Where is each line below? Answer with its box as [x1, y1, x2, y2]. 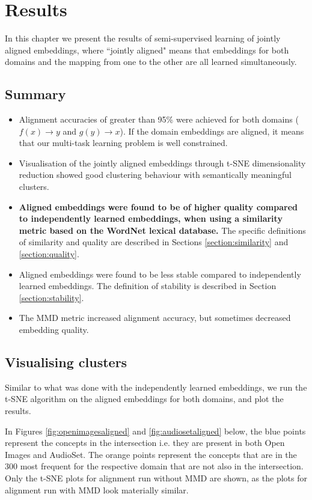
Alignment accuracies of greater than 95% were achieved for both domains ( [19, 113, 299, 126]
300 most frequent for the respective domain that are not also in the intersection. [5, 460, 304, 472]
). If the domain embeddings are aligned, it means [120, 124, 304, 137]
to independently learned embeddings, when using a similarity [19, 212, 283, 225]
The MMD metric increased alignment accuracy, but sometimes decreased [19, 311, 291, 324]
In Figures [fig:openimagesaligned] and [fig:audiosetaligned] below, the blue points [5, 424, 306, 437]
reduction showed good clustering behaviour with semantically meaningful [19, 168, 292, 181]
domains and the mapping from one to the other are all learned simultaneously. [5, 55, 297, 68]
